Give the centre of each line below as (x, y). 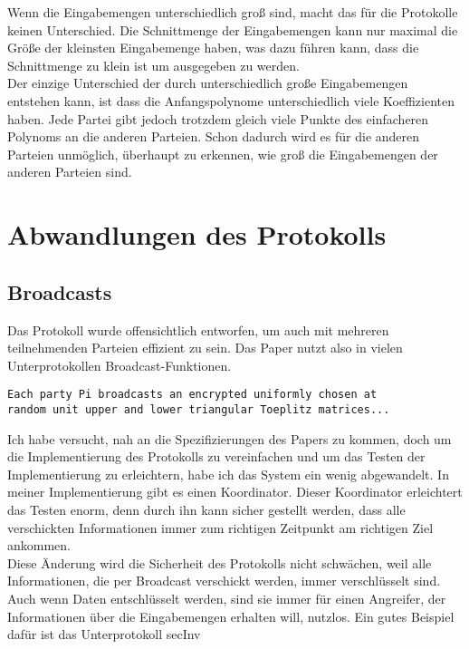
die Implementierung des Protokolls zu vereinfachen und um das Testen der (216, 456)
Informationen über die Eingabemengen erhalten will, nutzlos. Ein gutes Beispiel (231, 616)
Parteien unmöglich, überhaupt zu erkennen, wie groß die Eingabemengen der (223, 154)
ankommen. (39, 545)
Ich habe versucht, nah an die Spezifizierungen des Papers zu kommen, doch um (230, 438)
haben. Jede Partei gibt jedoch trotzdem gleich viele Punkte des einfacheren (218, 118)
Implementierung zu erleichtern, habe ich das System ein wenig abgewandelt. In (228, 474)
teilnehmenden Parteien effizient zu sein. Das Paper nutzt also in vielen (205, 348)
